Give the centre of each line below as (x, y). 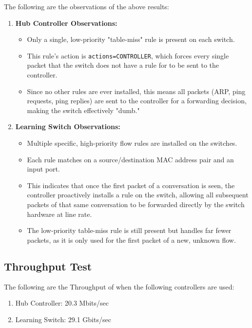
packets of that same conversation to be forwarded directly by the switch (136, 204)
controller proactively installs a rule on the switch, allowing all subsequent (138, 195)
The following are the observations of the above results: (87, 6)
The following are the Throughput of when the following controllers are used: (119, 286)
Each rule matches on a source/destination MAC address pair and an (130, 159)
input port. (43, 169)
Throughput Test (48, 266)
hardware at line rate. (59, 214)
